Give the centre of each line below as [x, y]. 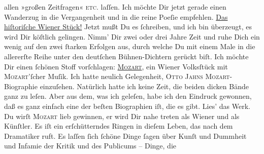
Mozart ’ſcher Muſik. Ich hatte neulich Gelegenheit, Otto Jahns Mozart [117, 76]
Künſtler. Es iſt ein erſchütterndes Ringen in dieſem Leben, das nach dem [119, 126]
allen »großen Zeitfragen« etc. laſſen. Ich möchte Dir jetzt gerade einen [115, 7]
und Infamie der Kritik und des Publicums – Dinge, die [90, 146]
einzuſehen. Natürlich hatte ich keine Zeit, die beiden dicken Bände [144, 86]
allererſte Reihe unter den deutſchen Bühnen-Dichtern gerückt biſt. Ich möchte [126, 56]
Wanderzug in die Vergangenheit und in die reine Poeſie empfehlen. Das [116, 16]
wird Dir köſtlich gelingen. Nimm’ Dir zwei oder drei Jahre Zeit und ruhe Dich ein [132, 36]
